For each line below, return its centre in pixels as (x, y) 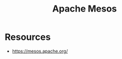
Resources (28, 37)
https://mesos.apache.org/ (40, 51)
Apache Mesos (85, 9)
